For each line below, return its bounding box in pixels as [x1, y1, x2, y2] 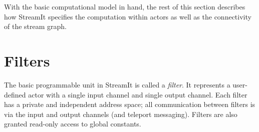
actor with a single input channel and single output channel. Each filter [28, 89, 247, 99]
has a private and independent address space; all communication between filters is [4, 99, 255, 109]
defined [4, 89, 26, 99]
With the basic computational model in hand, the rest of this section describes [4, 1, 245, 11]
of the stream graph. [4, 21, 67, 31]
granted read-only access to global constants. [4, 118, 141, 129]
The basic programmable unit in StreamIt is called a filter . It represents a [4, 79, 230, 89]
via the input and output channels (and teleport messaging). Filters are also [4, 108, 237, 119]
